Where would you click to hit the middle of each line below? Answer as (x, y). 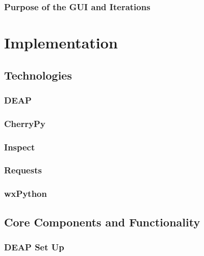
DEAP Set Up (34, 247)
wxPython (25, 194)
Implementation (61, 43)
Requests (23, 170)
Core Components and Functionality (102, 222)
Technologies (38, 75)
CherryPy (25, 123)
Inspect (20, 147)
